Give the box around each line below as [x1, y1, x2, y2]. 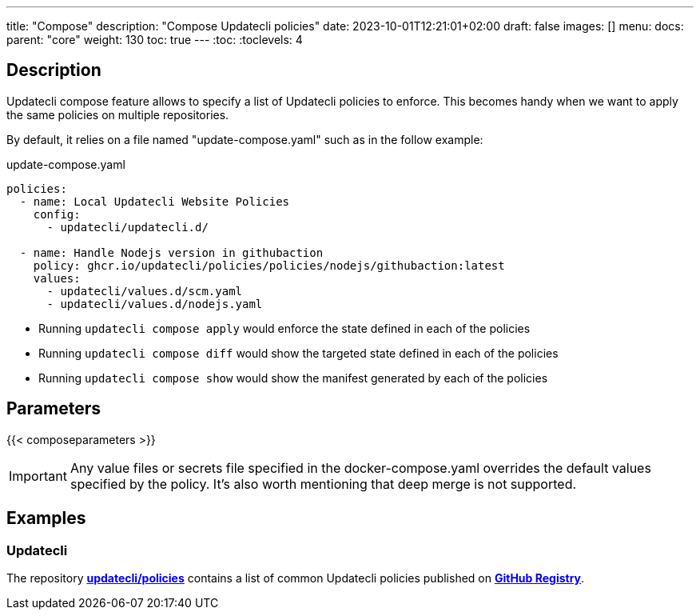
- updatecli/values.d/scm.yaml [46, 284, 243, 298]
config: [33, 207, 81, 221]
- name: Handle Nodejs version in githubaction [19, 246, 324, 259]
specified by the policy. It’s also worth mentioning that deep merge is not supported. [70, 475, 577, 492]
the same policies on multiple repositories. [6, 107, 229, 122]
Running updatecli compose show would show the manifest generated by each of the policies [38, 370, 548, 385]
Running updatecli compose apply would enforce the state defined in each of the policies [38, 321, 531, 335]
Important [9, 467, 67, 484]
